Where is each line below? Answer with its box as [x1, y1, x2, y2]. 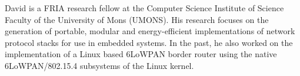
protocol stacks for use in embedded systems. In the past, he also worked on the [5, 36, 293, 48]
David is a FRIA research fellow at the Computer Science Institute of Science [5, 2, 284, 14]
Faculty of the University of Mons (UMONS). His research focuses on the [5, 13, 269, 25]
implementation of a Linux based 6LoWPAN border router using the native [5, 48, 277, 60]
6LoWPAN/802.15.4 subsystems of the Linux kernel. [5, 59, 194, 71]
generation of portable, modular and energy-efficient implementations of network [5, 25, 295, 37]
